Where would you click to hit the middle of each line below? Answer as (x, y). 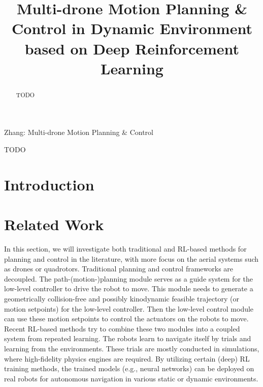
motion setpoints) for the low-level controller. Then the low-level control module (129, 308)
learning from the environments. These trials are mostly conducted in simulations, (132, 349)
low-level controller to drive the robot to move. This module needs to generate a (129, 288)
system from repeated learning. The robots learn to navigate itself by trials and (128, 338)
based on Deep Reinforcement (132, 48)
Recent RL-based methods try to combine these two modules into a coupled (122, 328)
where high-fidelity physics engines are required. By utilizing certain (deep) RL (127, 358)
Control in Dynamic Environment (132, 28)
